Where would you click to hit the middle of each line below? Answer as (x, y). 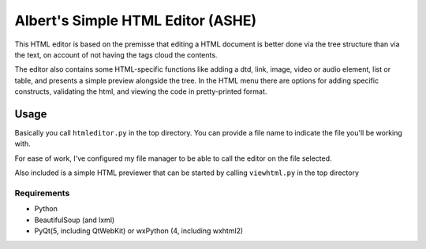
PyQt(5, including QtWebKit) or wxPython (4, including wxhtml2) (139, 231)
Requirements (42, 193)
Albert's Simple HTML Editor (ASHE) (136, 20)
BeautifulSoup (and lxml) (75, 220)
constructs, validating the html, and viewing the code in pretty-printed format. (141, 91)
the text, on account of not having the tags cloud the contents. (116, 54)
